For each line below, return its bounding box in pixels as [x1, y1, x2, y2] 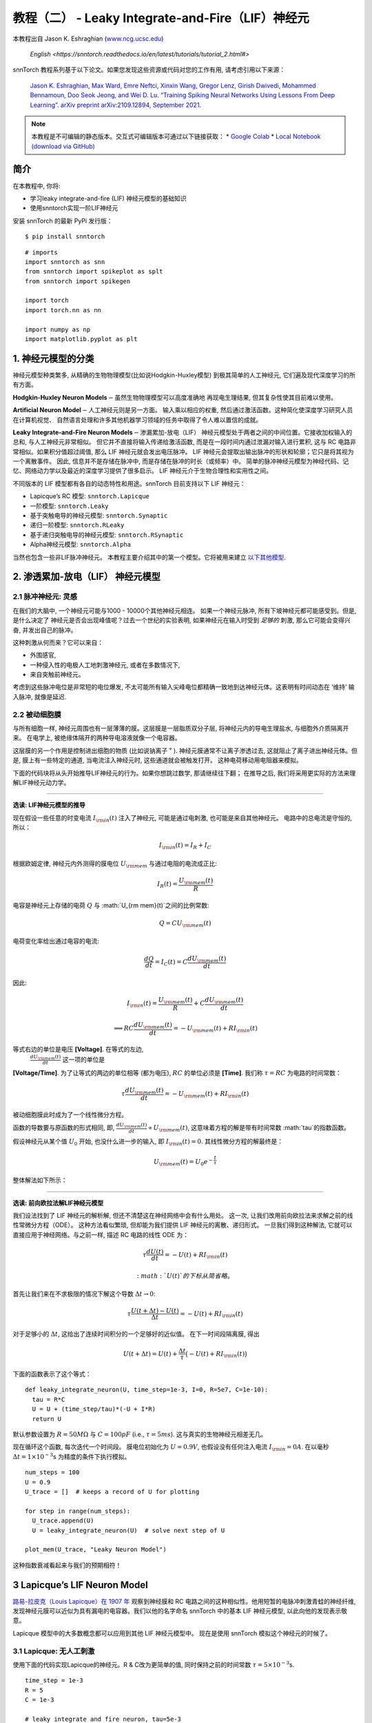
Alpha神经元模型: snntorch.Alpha [30, 540, 131, 549]
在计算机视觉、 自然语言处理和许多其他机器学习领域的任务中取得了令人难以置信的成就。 [12, 416, 262, 424]
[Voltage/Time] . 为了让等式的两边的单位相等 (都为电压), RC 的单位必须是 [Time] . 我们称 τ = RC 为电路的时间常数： [12, 1069, 342, 1077]
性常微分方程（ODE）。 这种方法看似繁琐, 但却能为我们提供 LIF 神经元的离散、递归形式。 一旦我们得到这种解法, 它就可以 [12, 1221, 353, 1230]
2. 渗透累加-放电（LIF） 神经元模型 [12, 571, 161, 582]
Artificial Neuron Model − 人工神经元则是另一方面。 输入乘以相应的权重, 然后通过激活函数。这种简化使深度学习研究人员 [12, 406, 353, 414]
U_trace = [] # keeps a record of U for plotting [25, 1487, 200, 1496]
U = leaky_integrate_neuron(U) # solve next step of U [32, 1527, 225, 1534]
